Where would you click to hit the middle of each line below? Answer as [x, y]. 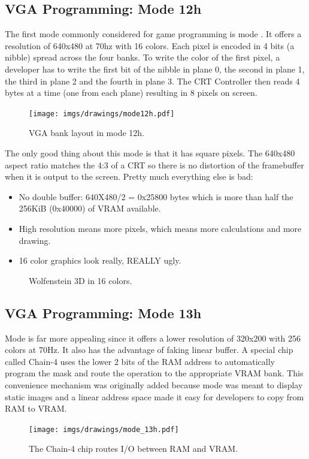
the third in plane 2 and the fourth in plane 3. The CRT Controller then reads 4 [152, 81]
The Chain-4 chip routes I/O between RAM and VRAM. [133, 449]
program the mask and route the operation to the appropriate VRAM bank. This [154, 373]
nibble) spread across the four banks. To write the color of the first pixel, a [143, 57]
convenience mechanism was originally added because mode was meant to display [154, 384]
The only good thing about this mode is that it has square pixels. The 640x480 [150, 153]
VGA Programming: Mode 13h [103, 312]
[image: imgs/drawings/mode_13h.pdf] [104, 429]
